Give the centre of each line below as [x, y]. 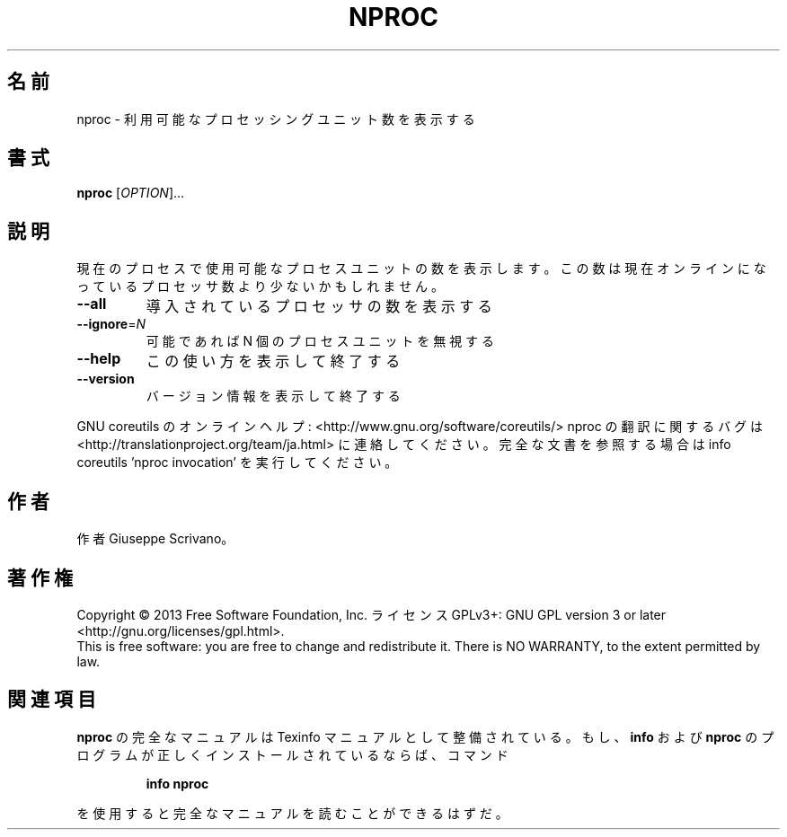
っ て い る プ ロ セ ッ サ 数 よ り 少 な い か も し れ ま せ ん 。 [261, 286]
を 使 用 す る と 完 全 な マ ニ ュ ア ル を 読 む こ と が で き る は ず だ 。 [292, 813]
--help [99, 359]
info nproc [177, 783]
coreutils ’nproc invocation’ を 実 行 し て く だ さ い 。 [237, 463]
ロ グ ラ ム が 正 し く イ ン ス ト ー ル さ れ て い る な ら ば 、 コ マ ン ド [292, 754]
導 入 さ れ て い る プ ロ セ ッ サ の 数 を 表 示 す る [319, 307]
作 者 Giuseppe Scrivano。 [155, 539]
